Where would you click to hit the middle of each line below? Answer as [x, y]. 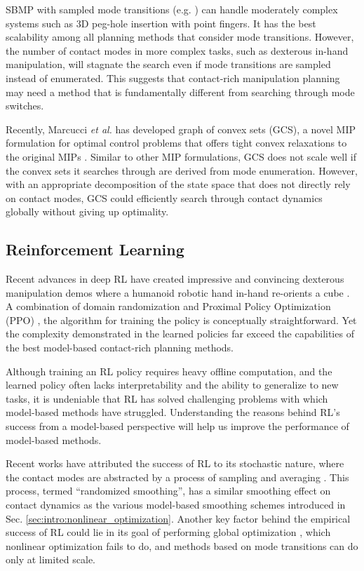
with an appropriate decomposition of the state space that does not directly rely [178, 184]
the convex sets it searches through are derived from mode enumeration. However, [182, 170]
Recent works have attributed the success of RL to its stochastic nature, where [175, 463]
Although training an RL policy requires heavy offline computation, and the [169, 371]
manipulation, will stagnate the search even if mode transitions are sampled [168, 64]
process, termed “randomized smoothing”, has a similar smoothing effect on [168, 491]
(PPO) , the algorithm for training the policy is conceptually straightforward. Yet [181, 320]
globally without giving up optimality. [87, 211]
